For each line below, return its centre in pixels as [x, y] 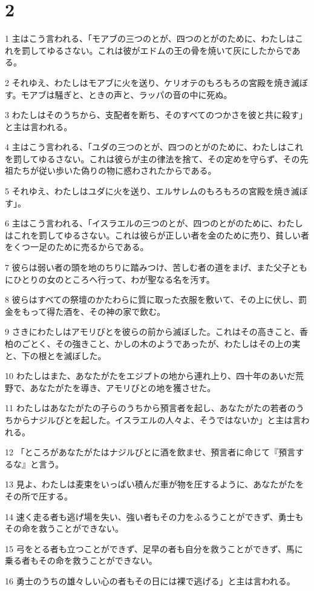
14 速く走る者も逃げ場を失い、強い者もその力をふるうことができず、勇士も [154, 516]
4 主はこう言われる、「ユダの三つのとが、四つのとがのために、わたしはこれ [154, 147]
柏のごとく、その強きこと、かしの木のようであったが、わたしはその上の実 [153, 343]
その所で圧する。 [39, 496]
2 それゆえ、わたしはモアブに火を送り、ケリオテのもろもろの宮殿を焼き [148, 82]
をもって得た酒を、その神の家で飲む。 [89, 311]
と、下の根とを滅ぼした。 [56, 355]
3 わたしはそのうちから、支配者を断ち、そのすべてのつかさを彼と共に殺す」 [156, 115]
